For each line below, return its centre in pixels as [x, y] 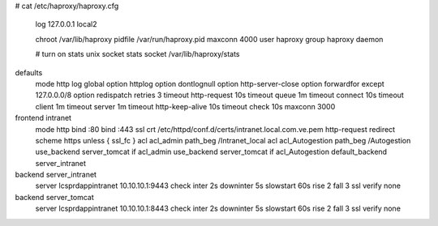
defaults [29, 72]
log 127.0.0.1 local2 [66, 24]
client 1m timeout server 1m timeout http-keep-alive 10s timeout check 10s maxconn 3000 [185, 106]
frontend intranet [43, 118]
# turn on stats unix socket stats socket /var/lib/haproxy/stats [137, 54]
